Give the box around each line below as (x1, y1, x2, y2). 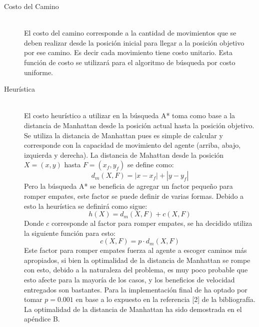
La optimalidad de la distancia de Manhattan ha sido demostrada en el (24, 303, 242, 314)
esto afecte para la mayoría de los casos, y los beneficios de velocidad (24, 274, 235, 285)
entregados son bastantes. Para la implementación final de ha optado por (24, 284, 247, 294)
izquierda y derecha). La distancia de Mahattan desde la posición (24, 149, 224, 160)
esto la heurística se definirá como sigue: (24, 200, 147, 211)
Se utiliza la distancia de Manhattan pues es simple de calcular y (24, 130, 223, 140)
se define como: (127, 159, 174, 170)
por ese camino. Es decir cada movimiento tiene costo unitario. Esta (24, 47, 232, 58)
